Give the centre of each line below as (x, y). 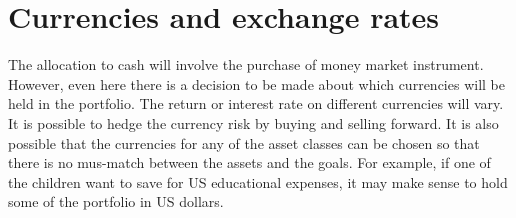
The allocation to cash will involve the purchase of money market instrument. (246, 64)
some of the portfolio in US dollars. (116, 201)
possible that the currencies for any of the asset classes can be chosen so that (244, 142)
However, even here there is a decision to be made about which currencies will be (256, 83)
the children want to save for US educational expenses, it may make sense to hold (258, 181)
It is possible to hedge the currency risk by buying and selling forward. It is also (253, 122)
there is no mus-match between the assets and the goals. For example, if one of (249, 162)
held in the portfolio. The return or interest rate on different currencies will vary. (256, 103)
